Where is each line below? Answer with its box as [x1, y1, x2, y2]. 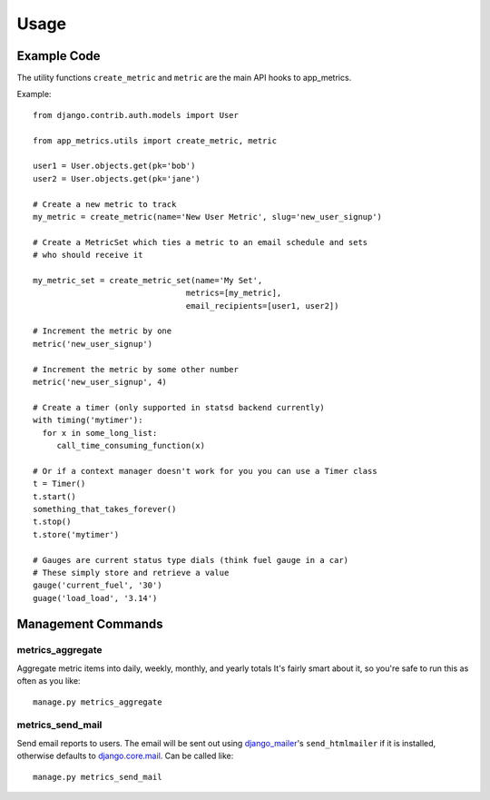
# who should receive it [33, 250, 143, 261]
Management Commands [16, 616, 163, 631]
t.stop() [33, 517, 72, 527]
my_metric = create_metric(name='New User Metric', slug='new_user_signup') [33, 212, 383, 222]
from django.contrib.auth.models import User [33, 110, 240, 120]
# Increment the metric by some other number [33, 364, 240, 374]
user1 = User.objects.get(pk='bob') [33, 161, 196, 172]
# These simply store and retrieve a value [33, 568, 230, 578]
